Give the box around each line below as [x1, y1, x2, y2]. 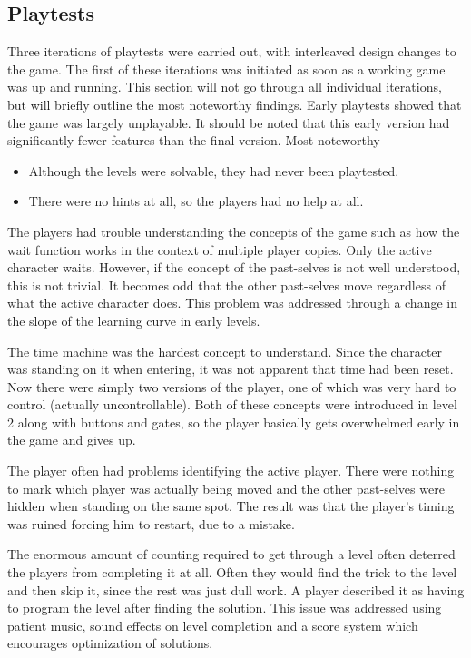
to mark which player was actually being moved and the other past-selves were [7, 478, 445, 497]
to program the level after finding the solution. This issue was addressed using [7, 598, 442, 617]
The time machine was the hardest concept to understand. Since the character [7, 341, 443, 360]
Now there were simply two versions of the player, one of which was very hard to [7, 377, 456, 396]
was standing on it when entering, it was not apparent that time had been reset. [7, 359, 454, 378]
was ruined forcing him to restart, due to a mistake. [7, 514, 295, 533]
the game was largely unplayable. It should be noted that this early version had [7, 113, 450, 132]
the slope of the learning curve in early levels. [7, 310, 260, 329]
